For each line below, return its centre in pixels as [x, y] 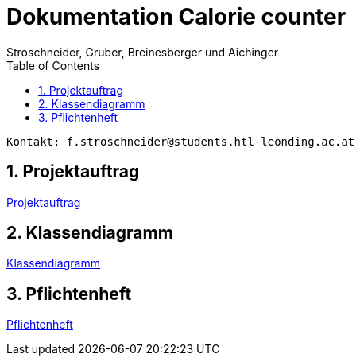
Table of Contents [53, 65]
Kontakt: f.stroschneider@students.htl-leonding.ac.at [181, 141]
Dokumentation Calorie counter [176, 17]
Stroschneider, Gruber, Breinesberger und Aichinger [143, 52]
